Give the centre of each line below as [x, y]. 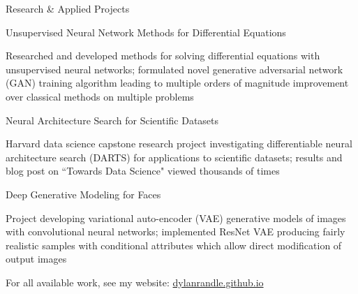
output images [36, 259]
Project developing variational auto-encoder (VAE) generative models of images [176, 218]
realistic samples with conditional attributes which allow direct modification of [174, 245]
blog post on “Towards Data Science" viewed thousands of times [143, 171]
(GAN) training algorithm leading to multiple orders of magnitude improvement [177, 83]
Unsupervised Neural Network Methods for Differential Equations [146, 32]
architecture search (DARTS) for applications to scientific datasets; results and [174, 157]
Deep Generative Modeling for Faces [83, 194]
